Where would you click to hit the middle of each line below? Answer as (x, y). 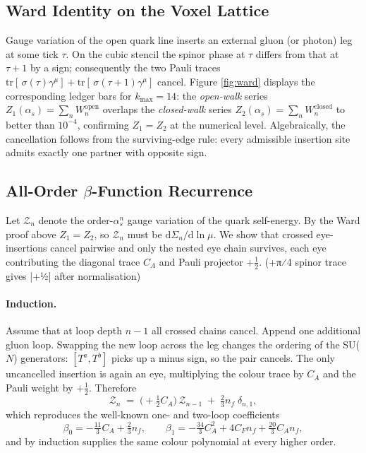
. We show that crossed (263, 234)
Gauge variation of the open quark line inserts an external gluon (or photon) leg (179, 40)
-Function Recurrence (172, 190)
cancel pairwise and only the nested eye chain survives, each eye (188, 248)
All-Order (42, 190)
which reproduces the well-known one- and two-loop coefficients (143, 414)
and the (340, 373)
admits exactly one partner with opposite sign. (106, 152)
